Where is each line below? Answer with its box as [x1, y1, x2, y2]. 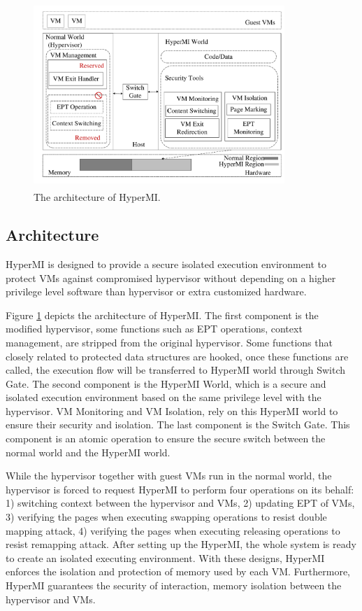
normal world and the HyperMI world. [6, 444, 171, 459]
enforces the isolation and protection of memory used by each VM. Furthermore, [6, 564, 350, 579]
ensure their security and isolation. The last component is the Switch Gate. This [6, 417, 350, 432]
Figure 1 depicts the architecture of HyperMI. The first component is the [6, 307, 319, 322]
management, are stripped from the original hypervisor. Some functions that [6, 335, 333, 349]
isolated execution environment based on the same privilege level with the [6, 390, 321, 405]
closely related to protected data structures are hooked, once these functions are [6, 349, 349, 363]
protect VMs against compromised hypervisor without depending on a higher [6, 270, 336, 285]
